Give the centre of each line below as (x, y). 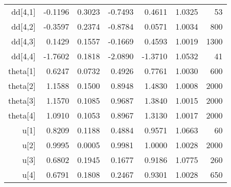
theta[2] (22, 86)
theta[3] (22, 100)
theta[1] (22, 71)
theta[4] (22, 115)
